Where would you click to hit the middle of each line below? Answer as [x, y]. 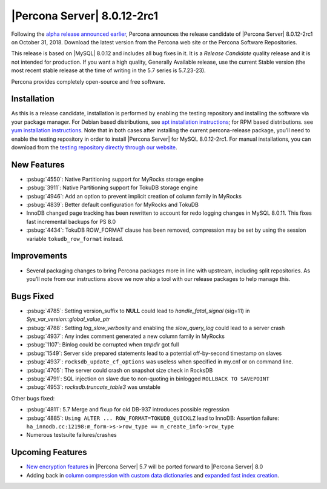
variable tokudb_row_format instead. [75, 238]
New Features [38, 165]
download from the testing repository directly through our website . [94, 147]
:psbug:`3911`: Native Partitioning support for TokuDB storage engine [112, 187]
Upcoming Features [49, 452]
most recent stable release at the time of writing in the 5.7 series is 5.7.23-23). [108, 70]
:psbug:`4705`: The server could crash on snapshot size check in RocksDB [120, 370]
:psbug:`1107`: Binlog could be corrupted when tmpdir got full [103, 345]
